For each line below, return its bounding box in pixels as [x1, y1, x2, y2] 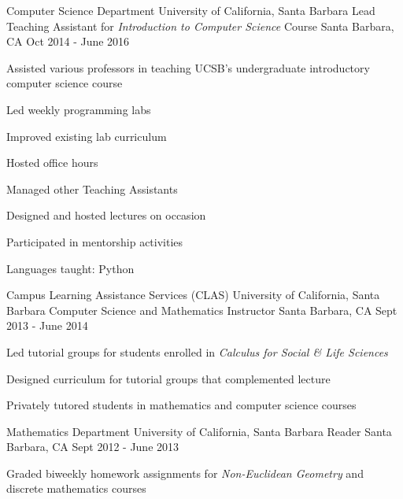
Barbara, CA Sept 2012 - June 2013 [6, 438, 179, 455]
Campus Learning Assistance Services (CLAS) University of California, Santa [6, 286, 380, 303]
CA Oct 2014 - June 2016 [6, 33, 130, 50]
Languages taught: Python [6, 260, 135, 276]
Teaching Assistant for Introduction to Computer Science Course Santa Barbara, [6, 17, 394, 34]
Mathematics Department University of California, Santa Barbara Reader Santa [6, 423, 392, 439]
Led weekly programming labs [6, 101, 151, 117]
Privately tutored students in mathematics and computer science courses [6, 397, 357, 413]
